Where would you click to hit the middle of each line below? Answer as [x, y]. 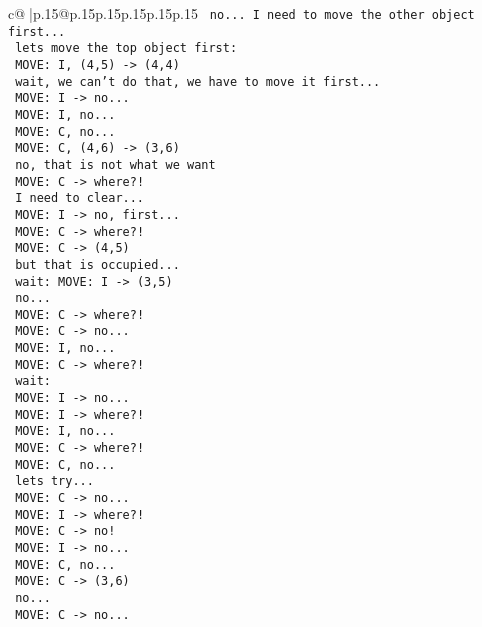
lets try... [54, 481]
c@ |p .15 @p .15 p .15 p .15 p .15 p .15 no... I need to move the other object [241, 13]
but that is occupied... [97, 264]
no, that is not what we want [115, 164]
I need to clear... [80, 198]
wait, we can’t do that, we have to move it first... [198, 81]
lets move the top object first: [126, 48]
